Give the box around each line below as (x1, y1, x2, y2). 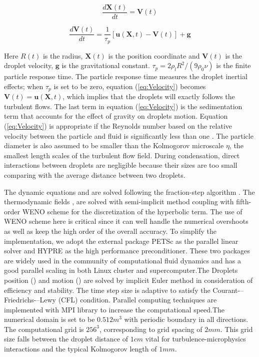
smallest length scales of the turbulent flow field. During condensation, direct (4, 150, 240, 160)
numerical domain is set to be (4, 314, 95, 324)
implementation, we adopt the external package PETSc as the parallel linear (4, 235, 238, 246)
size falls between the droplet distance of (4, 333, 128, 344)
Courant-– (212, 284, 244, 295)
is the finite (216, 60, 251, 71)
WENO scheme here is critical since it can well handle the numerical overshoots (4, 216, 248, 226)
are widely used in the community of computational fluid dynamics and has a (4, 255, 241, 265)
